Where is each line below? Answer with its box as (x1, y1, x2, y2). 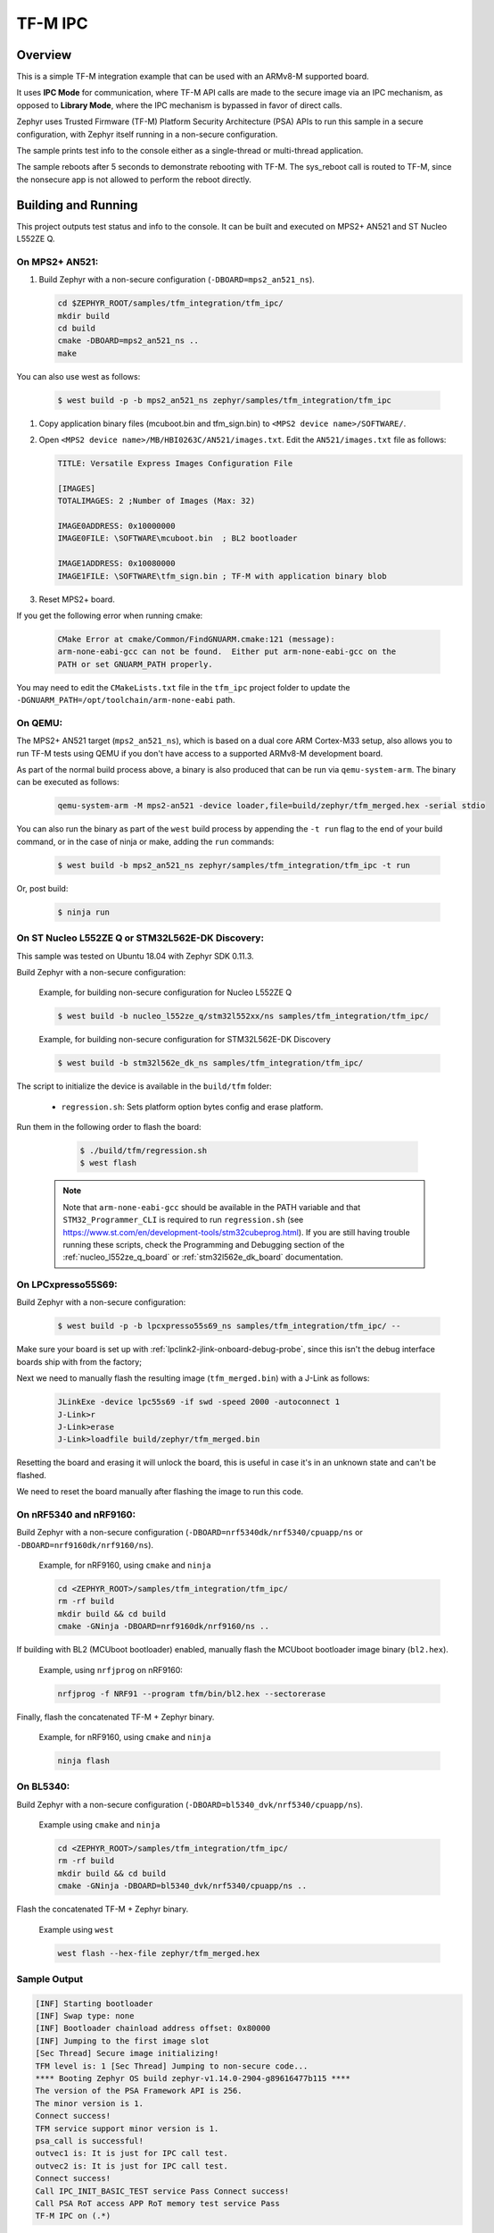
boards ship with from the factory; (16, 1356, 143, 1367)
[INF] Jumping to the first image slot (35, 2036, 210, 2045)
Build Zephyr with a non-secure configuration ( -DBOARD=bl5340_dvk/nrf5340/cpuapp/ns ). (16, 1799, 363, 1810)
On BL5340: (16, 1780, 70, 1793)
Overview (16, 47, 72, 63)
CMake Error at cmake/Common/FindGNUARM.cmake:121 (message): (57, 634, 335, 644)
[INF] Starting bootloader (35, 1998, 153, 2009)
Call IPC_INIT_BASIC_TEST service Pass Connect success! (35, 2186, 290, 2196)
